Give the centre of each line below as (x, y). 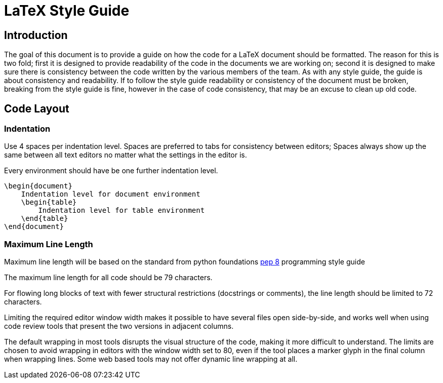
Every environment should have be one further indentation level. (111, 171)
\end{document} (34, 227)
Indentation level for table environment (122, 210)
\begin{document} (38, 186)
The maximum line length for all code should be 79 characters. (108, 278)
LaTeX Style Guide (67, 11)
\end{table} (45, 219)
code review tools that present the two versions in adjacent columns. (119, 326)
